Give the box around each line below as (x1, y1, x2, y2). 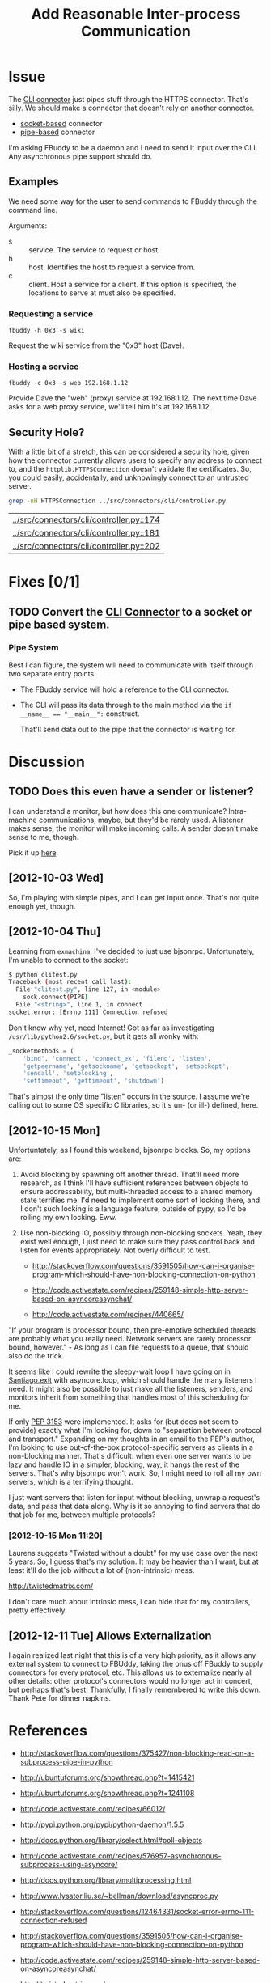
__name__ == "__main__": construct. (19, 709, 140, 718)
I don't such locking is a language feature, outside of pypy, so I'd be (19, 1203, 247, 1214)
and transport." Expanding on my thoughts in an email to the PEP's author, (8, 1434, 255, 1443)
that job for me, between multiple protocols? (8, 1510, 156, 1519)
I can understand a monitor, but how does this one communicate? (8, 806, 227, 816)
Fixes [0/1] (8, 573, 81, 591)
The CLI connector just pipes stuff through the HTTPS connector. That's (8, 94, 249, 104)
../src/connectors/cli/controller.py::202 (12, 540, 160, 552)
